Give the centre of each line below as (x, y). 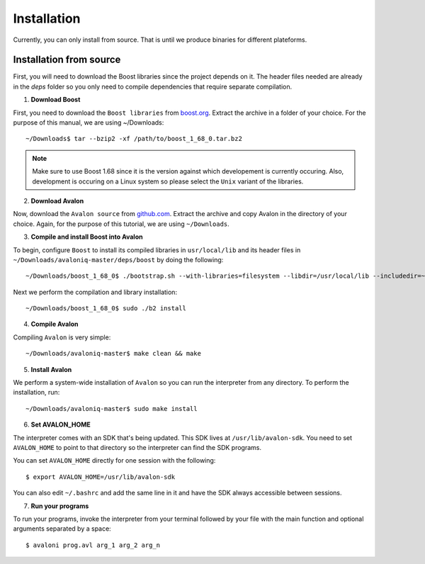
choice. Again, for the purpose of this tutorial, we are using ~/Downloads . (121, 224)
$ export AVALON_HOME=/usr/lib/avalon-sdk (101, 477)
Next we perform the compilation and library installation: (95, 292)
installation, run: (36, 393)
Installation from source (67, 60)
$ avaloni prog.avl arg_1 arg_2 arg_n (93, 545)
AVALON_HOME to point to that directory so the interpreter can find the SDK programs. (137, 447)
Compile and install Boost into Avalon (87, 237)
